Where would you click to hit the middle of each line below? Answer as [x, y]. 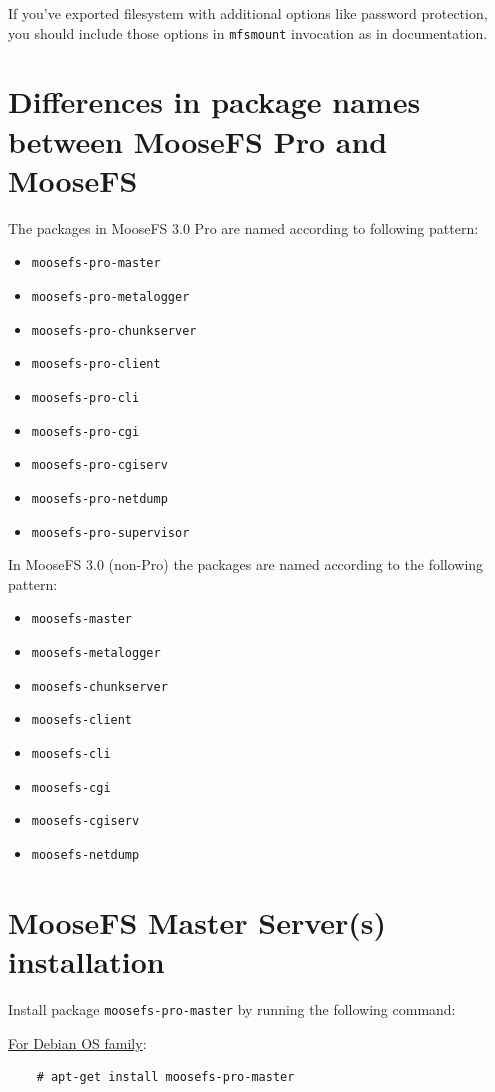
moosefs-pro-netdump [99, 498]
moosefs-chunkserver [99, 686]
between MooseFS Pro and [198, 140]
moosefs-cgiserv [85, 821]
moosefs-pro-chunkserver [114, 330]
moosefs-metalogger [96, 653]
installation [86, 961]
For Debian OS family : [77, 1042]
